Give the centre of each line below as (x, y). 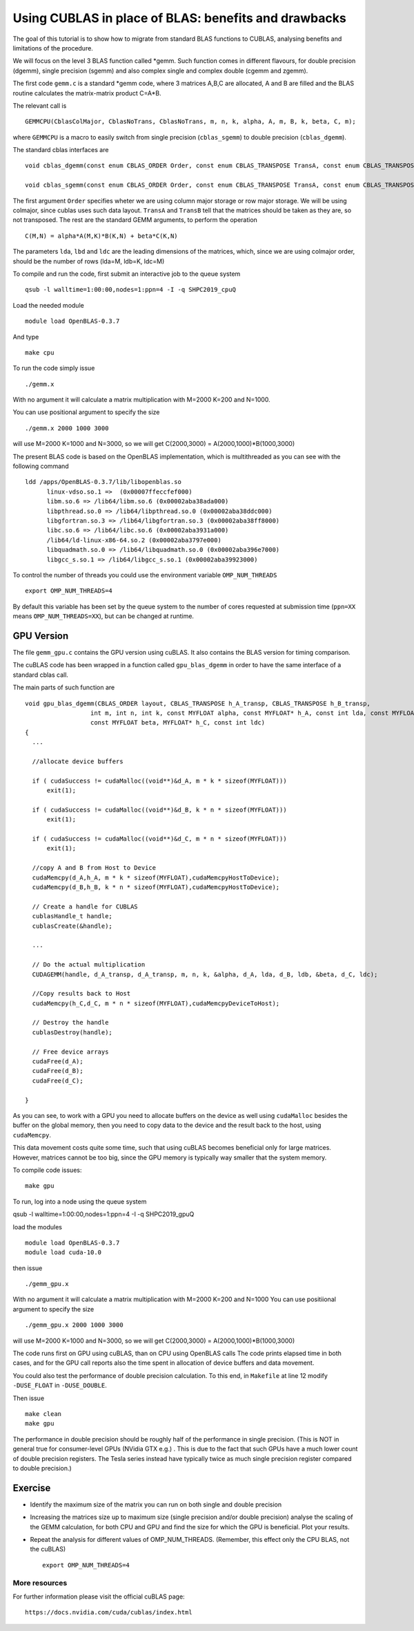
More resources (40, 1583)
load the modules (37, 1227)
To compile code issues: (47, 1170)
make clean (43, 1414)
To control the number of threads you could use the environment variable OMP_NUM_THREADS (145, 575)
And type (26, 337)
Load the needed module (48, 305)
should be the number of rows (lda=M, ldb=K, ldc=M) (89, 261)
